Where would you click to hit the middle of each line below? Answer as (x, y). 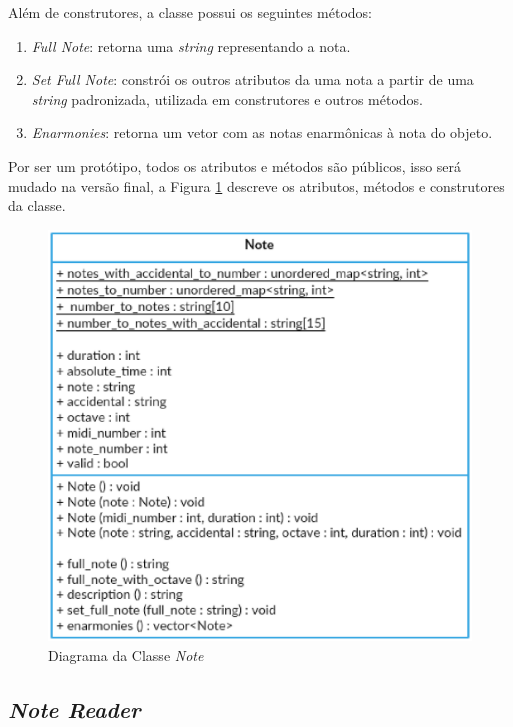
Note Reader (74, 708)
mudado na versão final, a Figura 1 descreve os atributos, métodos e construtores (256, 185)
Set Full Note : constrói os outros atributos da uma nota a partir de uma (252, 79)
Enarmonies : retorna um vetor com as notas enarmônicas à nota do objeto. (262, 132)
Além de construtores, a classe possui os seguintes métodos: (190, 12)
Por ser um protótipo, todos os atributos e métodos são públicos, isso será (235, 165)
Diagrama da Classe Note (126, 654)
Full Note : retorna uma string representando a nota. (191, 45)
